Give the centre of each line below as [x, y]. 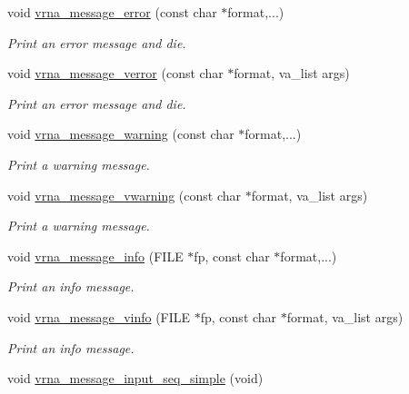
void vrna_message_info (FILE [95, 256]
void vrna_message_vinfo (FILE [99, 316]
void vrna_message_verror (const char [115, 73]
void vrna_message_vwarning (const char [125, 195]
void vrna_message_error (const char [112, 12]
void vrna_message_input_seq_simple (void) [135, 378]
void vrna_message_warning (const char [121, 134]
